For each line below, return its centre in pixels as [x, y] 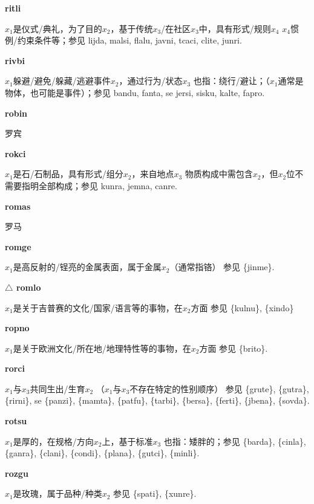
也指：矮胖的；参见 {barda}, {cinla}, [235, 441]
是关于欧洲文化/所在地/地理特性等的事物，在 [102, 348]
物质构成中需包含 [219, 174]
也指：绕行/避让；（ [231, 81]
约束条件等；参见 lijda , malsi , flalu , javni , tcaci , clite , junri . [129, 40]
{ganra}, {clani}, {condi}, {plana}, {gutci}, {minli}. [102, 453]
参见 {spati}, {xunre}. [155, 493]
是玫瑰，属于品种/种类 [57, 493]
